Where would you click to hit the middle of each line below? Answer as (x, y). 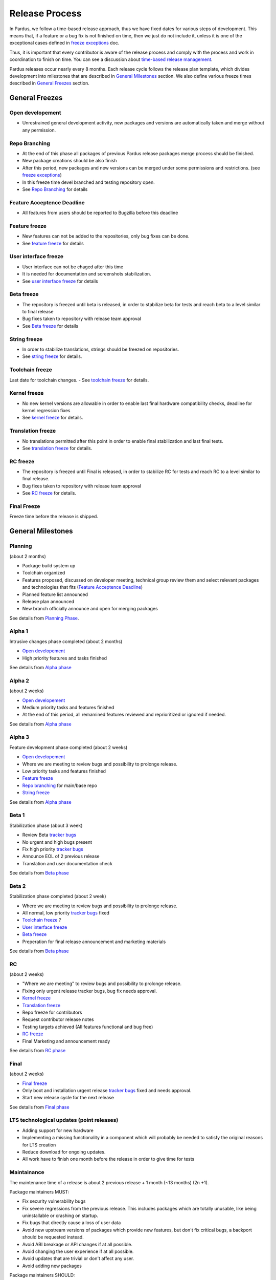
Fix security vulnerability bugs (54, 1201)
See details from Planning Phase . (44, 618)
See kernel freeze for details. (53, 418)
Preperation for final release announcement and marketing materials (94, 942)
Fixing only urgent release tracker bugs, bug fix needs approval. (90, 991)
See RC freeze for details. (49, 493)
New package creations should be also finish (70, 161)
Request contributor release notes (58, 1019)
